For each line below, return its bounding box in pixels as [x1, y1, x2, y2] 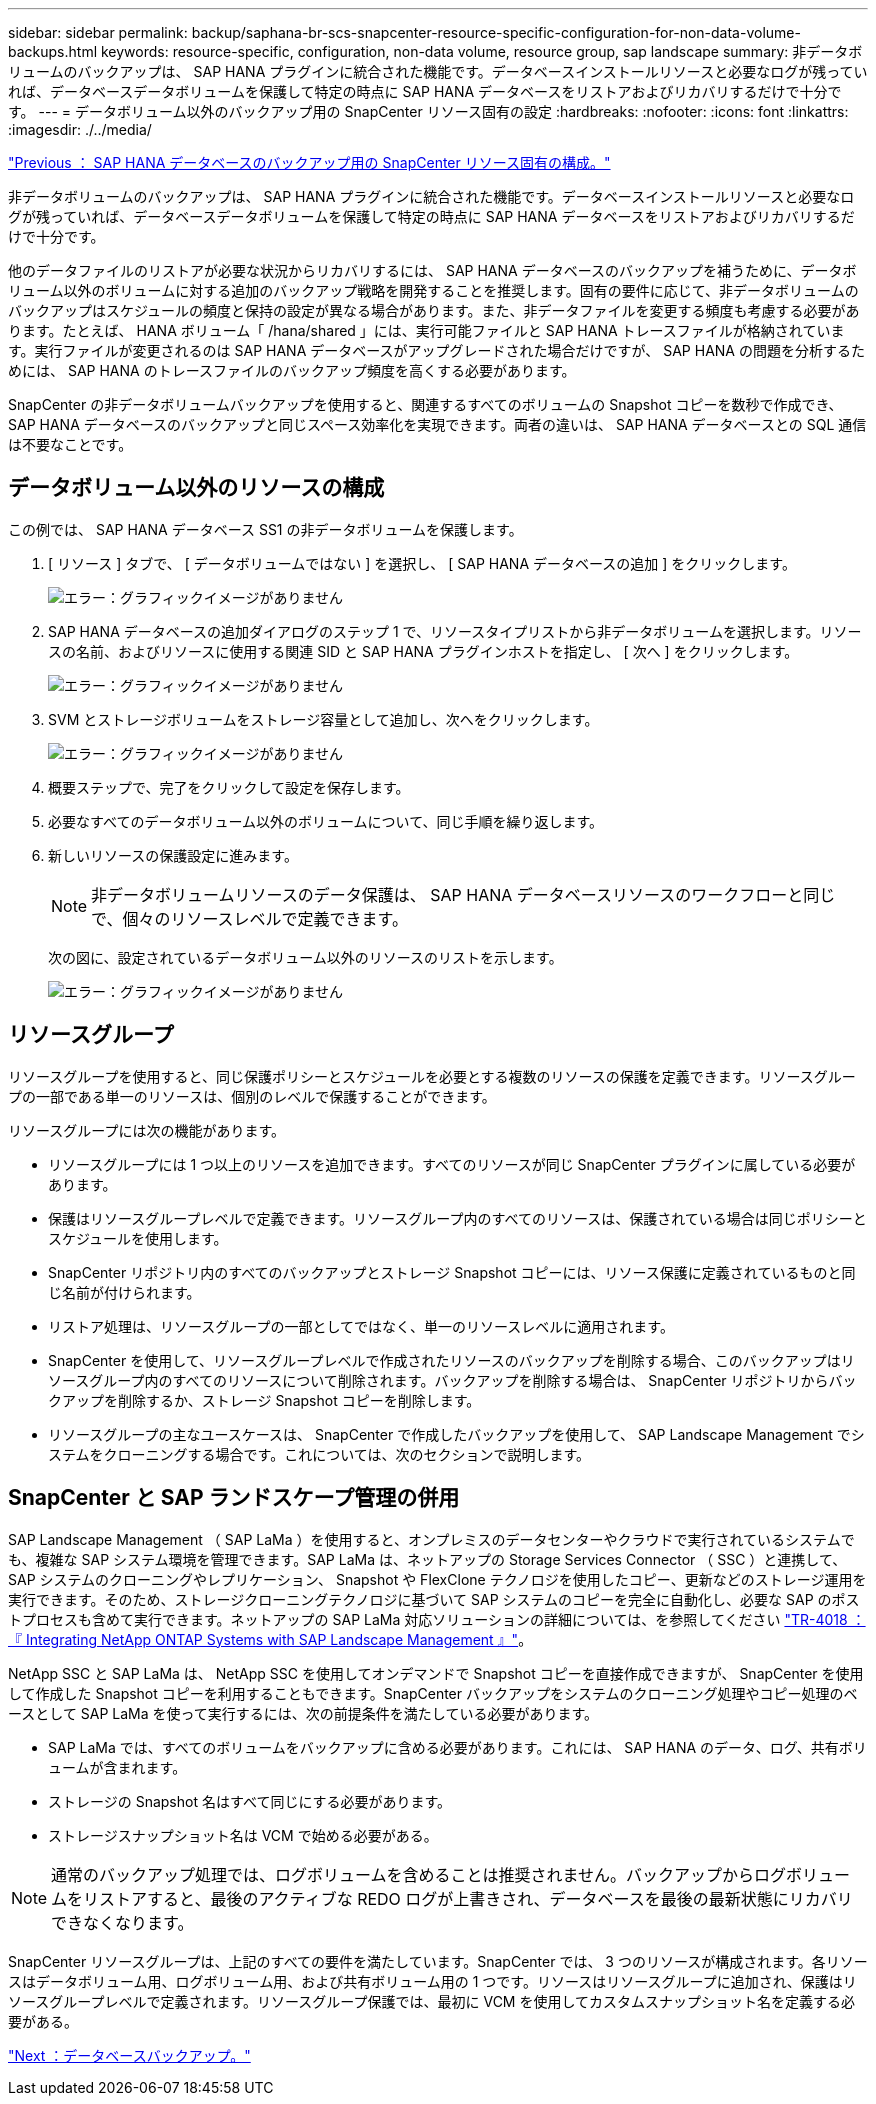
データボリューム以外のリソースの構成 [8, 475, 385, 501]
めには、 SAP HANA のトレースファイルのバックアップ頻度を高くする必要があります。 [8, 362, 576, 379]
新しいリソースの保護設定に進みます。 [48, 846, 298, 864]
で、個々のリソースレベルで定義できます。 [91, 908, 409, 929]
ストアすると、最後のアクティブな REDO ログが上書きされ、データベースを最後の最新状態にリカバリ [99, 1888, 853, 1909]
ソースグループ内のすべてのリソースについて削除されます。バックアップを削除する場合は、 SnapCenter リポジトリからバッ [48, 1371, 857, 1389]
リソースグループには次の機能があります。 [8, 1121, 286, 1139]
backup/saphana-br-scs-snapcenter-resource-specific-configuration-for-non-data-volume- [191, 24, 801, 41]
